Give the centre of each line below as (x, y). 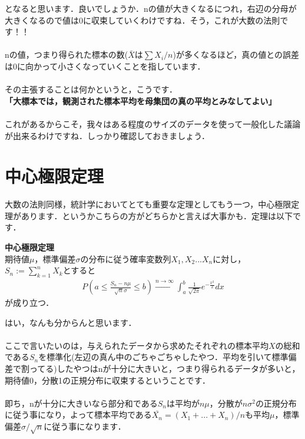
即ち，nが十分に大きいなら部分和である (81, 403)
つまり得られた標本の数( (81, 55)
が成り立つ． (29, 303)
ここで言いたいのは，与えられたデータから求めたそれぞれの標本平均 (137, 345)
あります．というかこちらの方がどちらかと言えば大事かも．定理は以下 (157, 215)
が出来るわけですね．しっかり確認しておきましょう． (107, 135)
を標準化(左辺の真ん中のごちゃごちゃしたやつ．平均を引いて (155, 357)
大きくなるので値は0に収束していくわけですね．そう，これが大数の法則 (142, 20)
